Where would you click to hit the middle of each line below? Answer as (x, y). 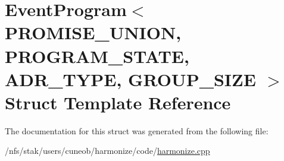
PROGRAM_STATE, (97, 56)
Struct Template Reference (118, 102)
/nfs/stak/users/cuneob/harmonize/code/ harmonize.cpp (107, 151)
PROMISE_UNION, (93, 32)
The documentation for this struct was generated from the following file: (137, 130)
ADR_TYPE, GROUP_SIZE (130, 79)
